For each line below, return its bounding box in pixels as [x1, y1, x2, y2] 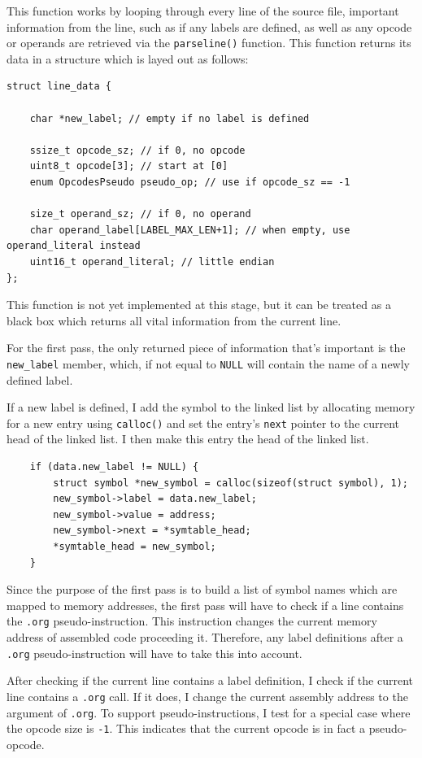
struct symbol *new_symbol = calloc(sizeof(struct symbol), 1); [53, 477, 408, 489]
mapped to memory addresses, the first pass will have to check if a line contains [7, 596, 404, 613]
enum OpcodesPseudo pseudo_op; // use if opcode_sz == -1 [29, 176, 350, 188]
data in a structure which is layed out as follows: [7, 50, 249, 67]
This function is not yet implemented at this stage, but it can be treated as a [7, 296, 391, 313]
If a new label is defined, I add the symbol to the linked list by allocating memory [7, 399, 415, 416]
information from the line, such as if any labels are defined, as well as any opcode [7, 18, 412, 35]
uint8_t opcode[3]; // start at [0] [29, 160, 228, 172]
